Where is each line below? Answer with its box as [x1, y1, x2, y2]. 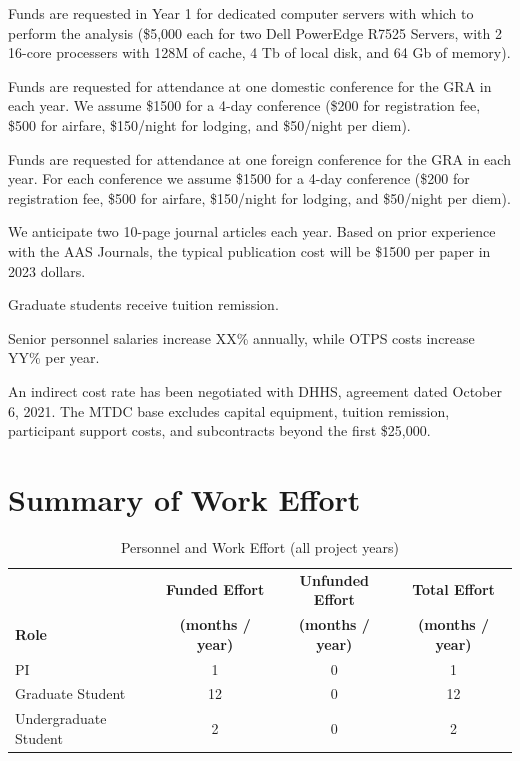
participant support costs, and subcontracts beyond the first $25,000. [8, 420, 431, 441]
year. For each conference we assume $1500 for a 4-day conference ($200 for [8, 168, 470, 189]
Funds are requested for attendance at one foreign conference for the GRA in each [8, 148, 511, 169]
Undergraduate [15, 708, 107, 729]
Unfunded [299, 569, 370, 590]
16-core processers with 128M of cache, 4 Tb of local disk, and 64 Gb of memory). [8, 42, 511, 63]
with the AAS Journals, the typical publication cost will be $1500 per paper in [8, 240, 491, 261]
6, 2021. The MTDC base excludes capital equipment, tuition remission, [8, 400, 450, 421]
